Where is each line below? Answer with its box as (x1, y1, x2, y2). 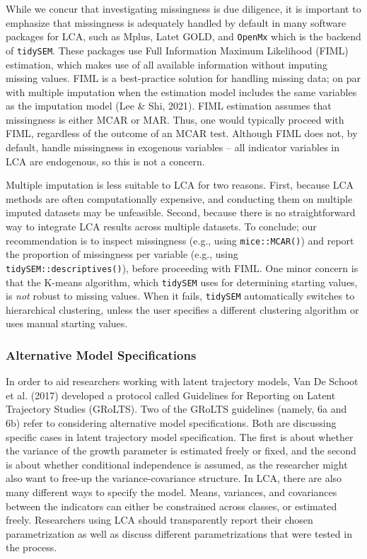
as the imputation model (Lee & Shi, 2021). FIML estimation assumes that (6, 98, 332, 113)
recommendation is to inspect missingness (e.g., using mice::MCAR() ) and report (6, 233, 354, 247)
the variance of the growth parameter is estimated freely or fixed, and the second (6, 443, 356, 458)
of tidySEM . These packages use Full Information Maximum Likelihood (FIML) (6, 42, 349, 57)
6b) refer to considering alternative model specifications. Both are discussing (6, 416, 337, 430)
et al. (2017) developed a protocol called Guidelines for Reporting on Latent (6, 387, 336, 402)
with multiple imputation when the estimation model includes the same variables (6, 84, 357, 99)
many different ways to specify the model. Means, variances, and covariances (6, 485, 337, 499)
